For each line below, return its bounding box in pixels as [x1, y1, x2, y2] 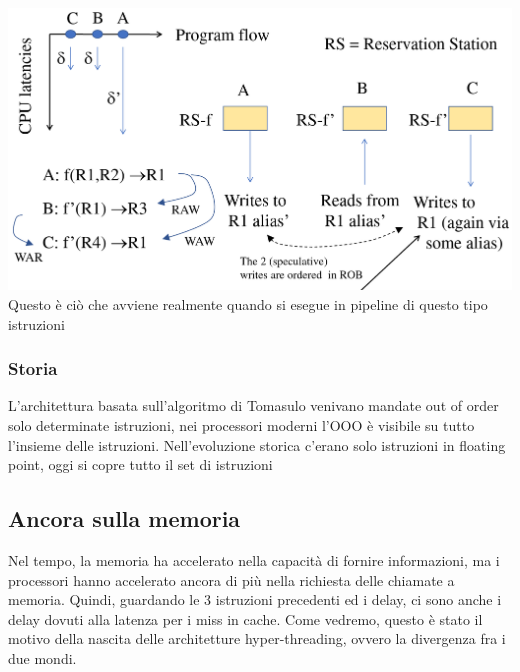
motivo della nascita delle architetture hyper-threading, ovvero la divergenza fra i [8, 628, 506, 649]
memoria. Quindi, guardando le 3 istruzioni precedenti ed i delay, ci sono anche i [8, 589, 502, 610]
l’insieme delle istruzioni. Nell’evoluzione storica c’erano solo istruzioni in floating [8, 434, 506, 455]
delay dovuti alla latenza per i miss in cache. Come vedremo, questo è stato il [8, 608, 483, 629]
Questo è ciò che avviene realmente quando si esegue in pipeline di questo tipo [8, 294, 488, 315]
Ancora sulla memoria [8, 503, 241, 534]
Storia [8, 356, 58, 381]
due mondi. [8, 648, 77, 669]
